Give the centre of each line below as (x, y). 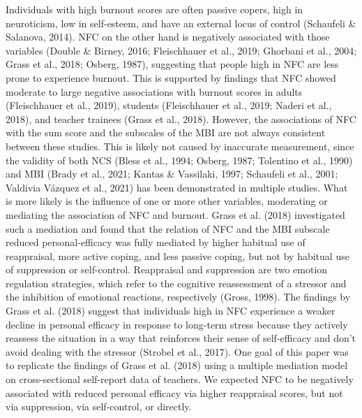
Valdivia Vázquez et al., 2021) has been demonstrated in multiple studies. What (177, 187)
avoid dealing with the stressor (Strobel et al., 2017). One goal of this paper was (177, 351)
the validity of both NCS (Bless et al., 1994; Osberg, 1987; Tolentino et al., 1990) (179, 160)
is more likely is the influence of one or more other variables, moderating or (167, 201)
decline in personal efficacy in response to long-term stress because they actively (177, 324)
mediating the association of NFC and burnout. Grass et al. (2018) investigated (175, 214)
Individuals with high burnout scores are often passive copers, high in (154, 9)
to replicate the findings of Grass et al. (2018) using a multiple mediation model (177, 365)
